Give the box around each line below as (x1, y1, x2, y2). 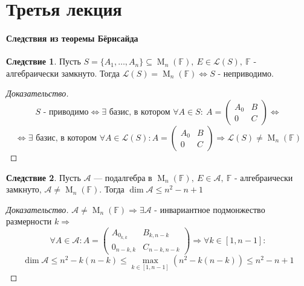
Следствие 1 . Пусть (6, 55, 81, 68)
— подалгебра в (94, 171, 152, 183)
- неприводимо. (218, 66, 274, 79)
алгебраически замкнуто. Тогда (6, 66, 120, 79)
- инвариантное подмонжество (154, 203, 265, 215)
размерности (6, 215, 52, 227)
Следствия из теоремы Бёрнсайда (6, 31, 138, 44)
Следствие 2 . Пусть (6, 171, 81, 183)
